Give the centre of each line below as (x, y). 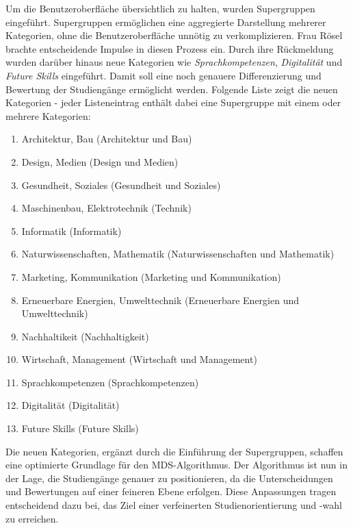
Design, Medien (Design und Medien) (100, 161)
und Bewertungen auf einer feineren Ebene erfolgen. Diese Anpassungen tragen (171, 491)
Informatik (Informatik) (71, 230)
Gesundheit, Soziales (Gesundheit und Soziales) (121, 185)
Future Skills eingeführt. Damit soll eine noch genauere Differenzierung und (164, 75)
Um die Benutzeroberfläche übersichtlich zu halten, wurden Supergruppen (160, 8)
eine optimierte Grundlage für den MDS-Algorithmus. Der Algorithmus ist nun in (176, 465)
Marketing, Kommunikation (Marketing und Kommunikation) (151, 276)
